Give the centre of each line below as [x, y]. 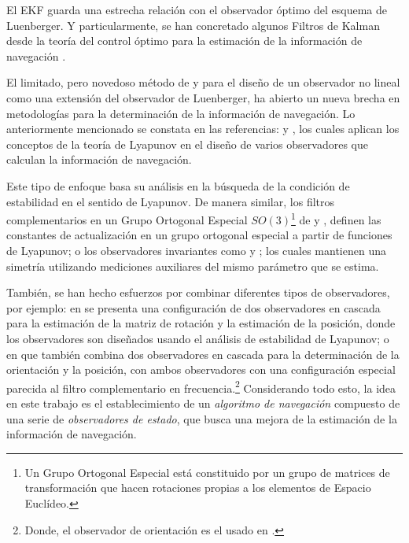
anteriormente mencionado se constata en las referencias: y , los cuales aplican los [203, 129]
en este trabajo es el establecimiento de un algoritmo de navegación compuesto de [203, 403]
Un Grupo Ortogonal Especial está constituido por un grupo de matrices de [207, 472]
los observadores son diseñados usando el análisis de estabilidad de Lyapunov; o [198, 338]
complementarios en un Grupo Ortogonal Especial [127, 219]
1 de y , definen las [336, 218]
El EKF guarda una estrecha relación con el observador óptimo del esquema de [197, 9]
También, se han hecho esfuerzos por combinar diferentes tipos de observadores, [198, 292]
